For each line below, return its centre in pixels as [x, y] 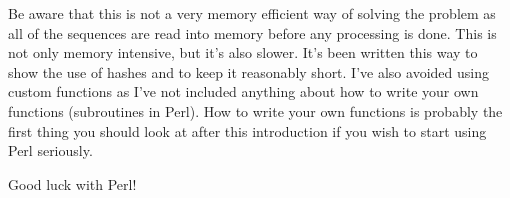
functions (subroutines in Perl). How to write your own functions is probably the [255, 110]
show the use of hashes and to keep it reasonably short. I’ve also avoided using [248, 71]
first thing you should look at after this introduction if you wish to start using [247, 130]
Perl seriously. [50, 150]
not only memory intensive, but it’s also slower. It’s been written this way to [243, 52]
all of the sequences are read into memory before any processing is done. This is [252, 32]
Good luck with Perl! [72, 183]
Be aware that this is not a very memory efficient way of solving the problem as [252, 13]
